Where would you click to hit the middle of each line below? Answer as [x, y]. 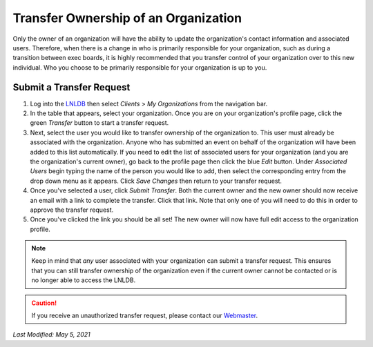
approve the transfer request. [72, 210]
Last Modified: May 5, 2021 [51, 335]
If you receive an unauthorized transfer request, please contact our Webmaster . [145, 316]
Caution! [44, 303]
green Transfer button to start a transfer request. [99, 123]
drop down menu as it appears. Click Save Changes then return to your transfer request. [156, 181]
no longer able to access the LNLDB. [84, 280]
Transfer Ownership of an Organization [127, 18]
